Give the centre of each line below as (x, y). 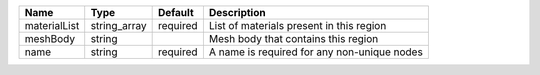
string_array (118, 25)
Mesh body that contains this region (293, 38)
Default (175, 12)
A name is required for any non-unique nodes (316, 52)
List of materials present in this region (297, 25)
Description (237, 12)
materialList (52, 25)
